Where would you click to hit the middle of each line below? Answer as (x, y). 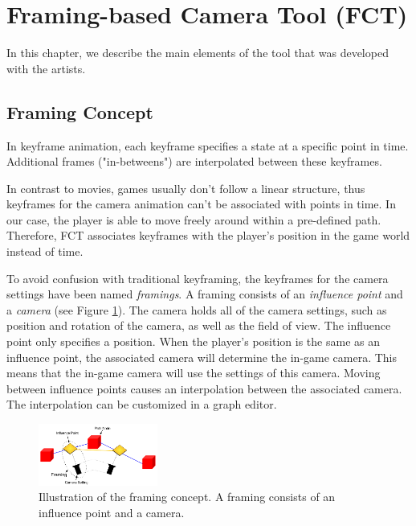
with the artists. (46, 68)
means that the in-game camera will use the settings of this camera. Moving (194, 373)
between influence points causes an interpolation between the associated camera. (204, 388)
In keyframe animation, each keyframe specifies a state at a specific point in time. (208, 145)
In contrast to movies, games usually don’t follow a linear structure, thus (186, 188)
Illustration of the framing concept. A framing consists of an (187, 497)
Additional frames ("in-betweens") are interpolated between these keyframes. (194, 161)
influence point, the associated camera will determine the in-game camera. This (202, 357)
